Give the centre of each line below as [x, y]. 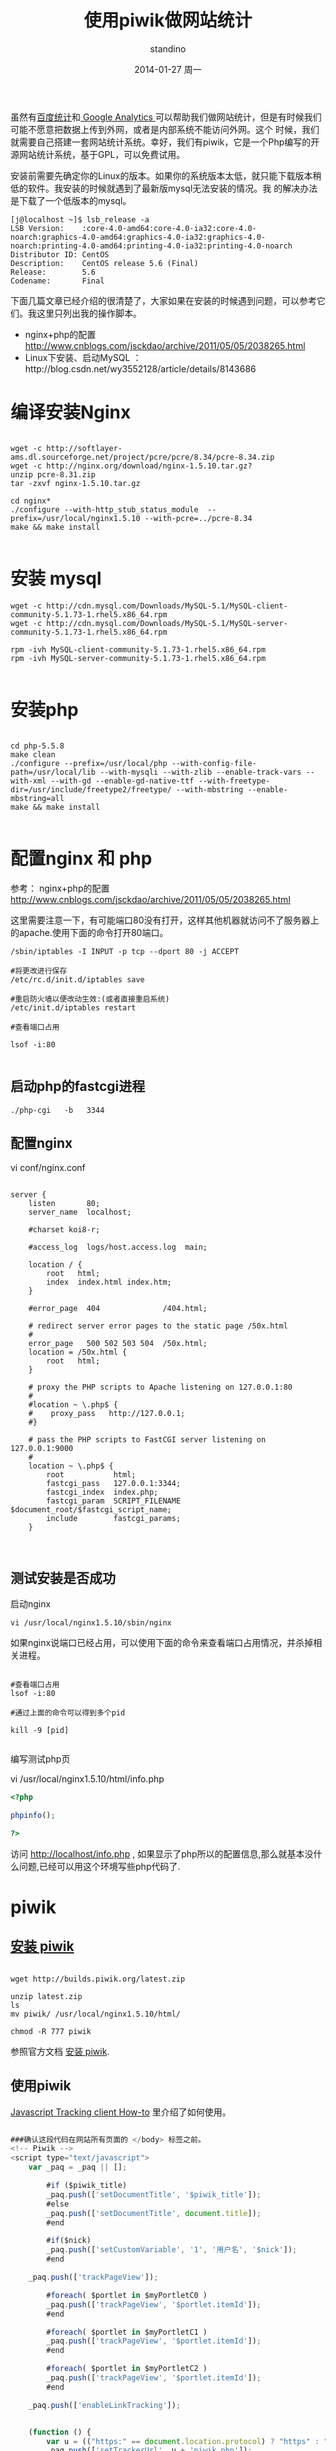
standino [168, 48]
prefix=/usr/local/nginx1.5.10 [75, 518]
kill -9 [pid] [40, 1731]
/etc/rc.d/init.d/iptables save [77, 979]
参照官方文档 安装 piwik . [60, 2051]
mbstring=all [37, 798]
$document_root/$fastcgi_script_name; [91, 1510]
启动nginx [31, 1604]
